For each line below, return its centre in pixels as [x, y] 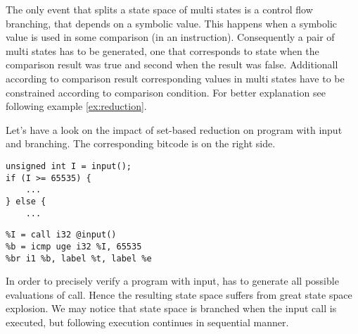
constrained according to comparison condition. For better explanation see [166, 92]
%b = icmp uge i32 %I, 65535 [74, 246]
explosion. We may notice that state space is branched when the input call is [171, 308]
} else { [26, 201]
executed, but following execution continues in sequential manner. [147, 322]
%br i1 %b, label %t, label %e [79, 258]
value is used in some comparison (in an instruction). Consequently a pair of [170, 37]
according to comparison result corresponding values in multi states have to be [175, 78]
